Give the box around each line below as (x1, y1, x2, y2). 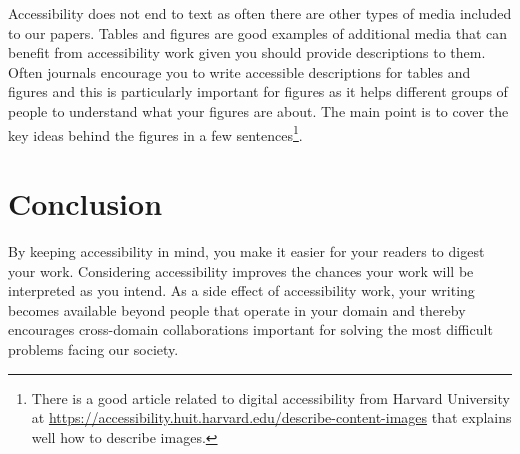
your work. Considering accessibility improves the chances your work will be (8, 260, 474, 281)
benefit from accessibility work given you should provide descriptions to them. (8, 42, 486, 63)
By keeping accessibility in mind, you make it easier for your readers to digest (8, 240, 485, 261)
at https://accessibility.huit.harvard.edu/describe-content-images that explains (31, 407, 512, 428)
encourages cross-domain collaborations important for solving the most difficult (8, 319, 493, 340)
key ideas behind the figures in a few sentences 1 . (8, 121, 303, 145)
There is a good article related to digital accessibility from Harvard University (31, 387, 510, 408)
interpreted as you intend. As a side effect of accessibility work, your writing (8, 280, 475, 301)
